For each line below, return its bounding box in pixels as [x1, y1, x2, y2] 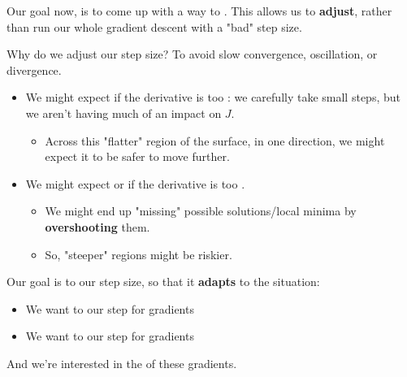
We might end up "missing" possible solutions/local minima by [45, 202, 357, 219]
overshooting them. [45, 218, 150, 235]
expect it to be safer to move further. [45, 148, 230, 165]
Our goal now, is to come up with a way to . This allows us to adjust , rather [6, 2, 392, 19]
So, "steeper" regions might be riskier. [45, 245, 232, 262]
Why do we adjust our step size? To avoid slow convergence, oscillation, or [6, 45, 378, 63]
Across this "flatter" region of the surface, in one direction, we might [45, 132, 385, 149]
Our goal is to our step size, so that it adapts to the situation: [6, 273, 320, 290]
